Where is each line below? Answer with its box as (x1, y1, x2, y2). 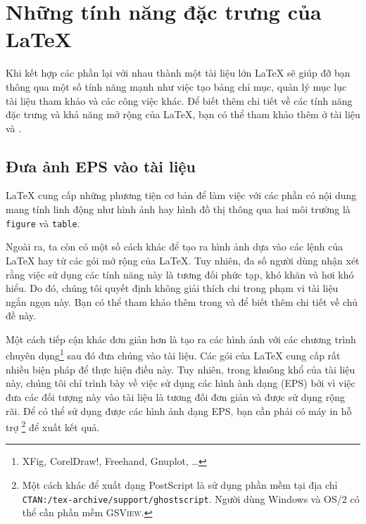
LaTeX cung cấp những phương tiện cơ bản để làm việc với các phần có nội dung (6, 188, 357, 203)
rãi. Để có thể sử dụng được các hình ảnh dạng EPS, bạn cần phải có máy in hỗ (6, 403, 352, 418)
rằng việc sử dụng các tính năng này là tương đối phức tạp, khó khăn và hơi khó (6, 267, 354, 281)
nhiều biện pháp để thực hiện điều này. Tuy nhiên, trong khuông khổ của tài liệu (6, 362, 355, 376)
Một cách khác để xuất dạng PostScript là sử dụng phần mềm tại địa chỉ (22, 477, 338, 492)
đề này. (6, 308, 37, 323)
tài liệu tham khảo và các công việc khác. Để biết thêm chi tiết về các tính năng (6, 93, 353, 108)
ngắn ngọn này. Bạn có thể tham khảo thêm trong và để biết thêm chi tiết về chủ (6, 294, 358, 309)
